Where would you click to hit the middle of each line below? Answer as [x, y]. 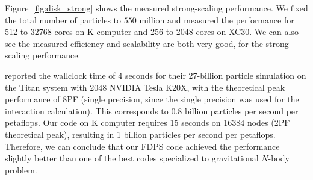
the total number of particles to [63, 20]
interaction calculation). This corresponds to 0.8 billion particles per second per [152, 110]
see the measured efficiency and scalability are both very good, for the [134, 43]
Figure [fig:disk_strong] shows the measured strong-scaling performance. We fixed [156, 8]
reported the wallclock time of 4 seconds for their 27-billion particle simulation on [156, 75]
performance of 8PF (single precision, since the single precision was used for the [152, 99]
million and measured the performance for [217, 20]
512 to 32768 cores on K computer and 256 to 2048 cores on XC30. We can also [152, 32]
